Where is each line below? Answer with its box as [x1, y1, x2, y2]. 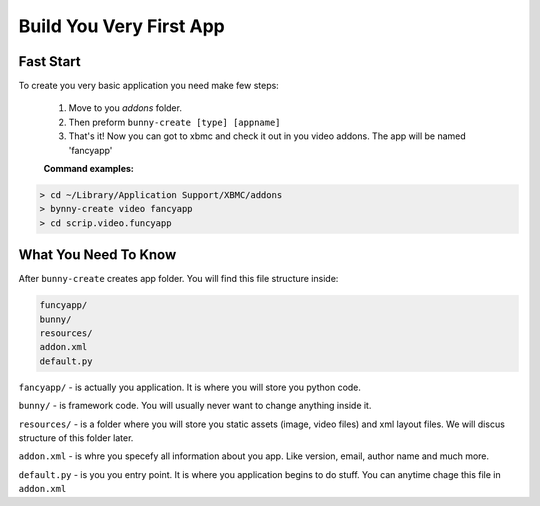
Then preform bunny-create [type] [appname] [68, 116, 281, 128]
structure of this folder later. [18, 431, 134, 444]
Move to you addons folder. [68, 102, 182, 114]
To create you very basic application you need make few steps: [18, 80, 279, 92]
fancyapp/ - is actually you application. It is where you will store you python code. [18, 381, 362, 393]
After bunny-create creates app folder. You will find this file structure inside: [18, 273, 339, 285]
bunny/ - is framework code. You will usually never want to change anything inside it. [18, 400, 372, 412]
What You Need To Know [18, 246, 177, 264]
